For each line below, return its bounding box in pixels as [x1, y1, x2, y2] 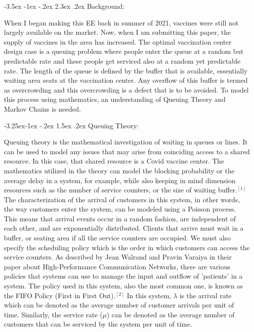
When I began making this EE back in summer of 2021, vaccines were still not [4, 17, 239, 27]
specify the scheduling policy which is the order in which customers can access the [4, 242, 250, 252]
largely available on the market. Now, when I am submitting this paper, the [4, 27, 231, 37]
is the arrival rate [179, 290, 232, 300]
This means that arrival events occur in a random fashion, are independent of [4, 213, 236, 223]
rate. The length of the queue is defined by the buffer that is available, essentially [4, 65, 248, 75]
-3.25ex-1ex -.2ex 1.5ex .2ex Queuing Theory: [4, 120, 139, 130]
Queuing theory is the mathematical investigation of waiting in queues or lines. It [4, 137, 248, 147]
